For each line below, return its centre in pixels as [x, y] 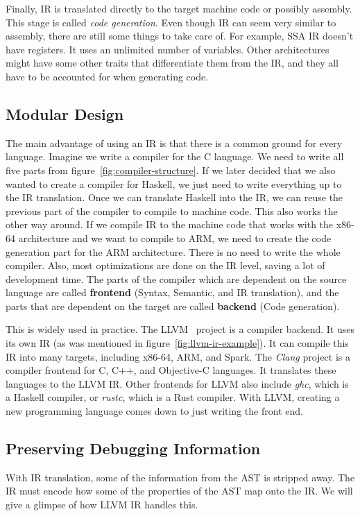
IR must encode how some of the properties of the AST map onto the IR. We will [179, 491]
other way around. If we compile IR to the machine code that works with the [170, 224]
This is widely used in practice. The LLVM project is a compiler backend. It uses [180, 329]
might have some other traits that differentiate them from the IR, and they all [172, 63]
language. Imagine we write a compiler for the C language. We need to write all [175, 156]
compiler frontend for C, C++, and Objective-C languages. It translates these [171, 370]
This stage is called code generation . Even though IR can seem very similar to [171, 22]
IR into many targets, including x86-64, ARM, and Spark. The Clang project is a [178, 356]
